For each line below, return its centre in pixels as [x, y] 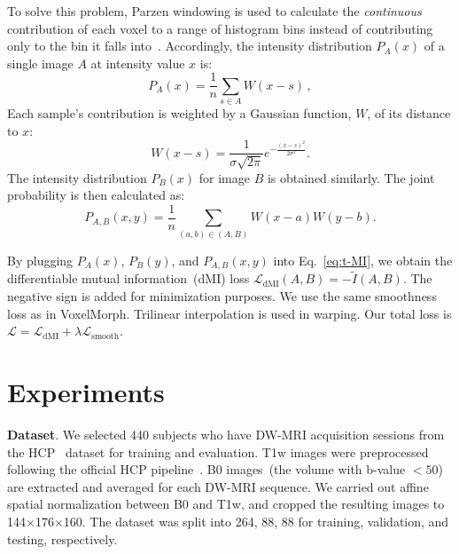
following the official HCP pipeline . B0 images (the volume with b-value [206, 469]
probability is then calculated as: [96, 195]
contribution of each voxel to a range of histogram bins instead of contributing [220, 28]
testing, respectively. [62, 538]
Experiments [86, 392]
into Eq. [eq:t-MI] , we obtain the [363, 260]
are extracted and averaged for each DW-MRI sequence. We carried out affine [218, 486]
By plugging [40, 260]
